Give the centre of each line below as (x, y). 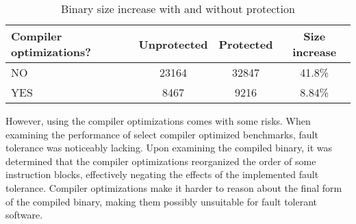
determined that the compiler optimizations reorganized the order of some (161, 161)
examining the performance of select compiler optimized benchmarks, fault (162, 134)
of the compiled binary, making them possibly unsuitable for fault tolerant (162, 201)
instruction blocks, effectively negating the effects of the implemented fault (162, 174)
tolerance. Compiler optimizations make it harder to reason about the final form (174, 187)
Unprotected (173, 44)
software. (24, 215)
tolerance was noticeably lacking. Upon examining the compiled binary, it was (169, 148)
